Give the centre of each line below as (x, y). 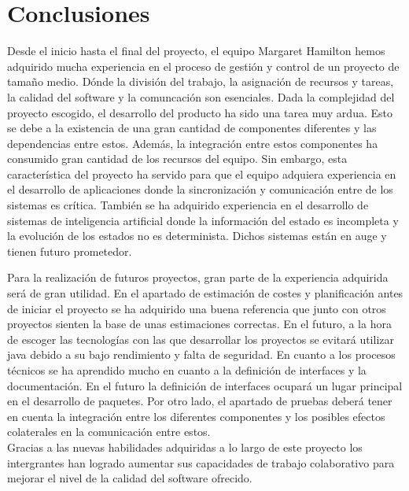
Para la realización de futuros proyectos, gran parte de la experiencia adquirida (198, 277)
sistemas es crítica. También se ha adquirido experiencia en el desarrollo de (188, 205)
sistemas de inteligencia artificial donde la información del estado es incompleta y (203, 220)
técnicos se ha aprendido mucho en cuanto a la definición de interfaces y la (187, 370)
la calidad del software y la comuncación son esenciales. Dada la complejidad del (201, 96)
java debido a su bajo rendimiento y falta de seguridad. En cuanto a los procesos (201, 354)
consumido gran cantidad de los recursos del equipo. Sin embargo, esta (177, 159)
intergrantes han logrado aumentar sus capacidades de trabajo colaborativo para (201, 462)
